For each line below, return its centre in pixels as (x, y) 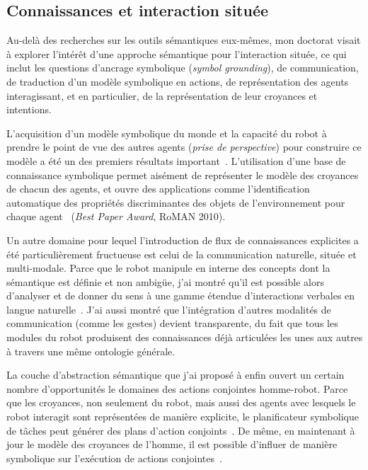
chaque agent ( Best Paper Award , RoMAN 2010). (116, 216)
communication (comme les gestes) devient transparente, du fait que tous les (172, 323)
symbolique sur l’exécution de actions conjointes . (114, 458)
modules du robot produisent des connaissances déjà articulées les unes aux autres (185, 337)
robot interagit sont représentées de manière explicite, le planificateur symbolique (183, 417)
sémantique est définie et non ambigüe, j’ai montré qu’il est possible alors (165, 281)
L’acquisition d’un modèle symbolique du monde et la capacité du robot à (167, 133)
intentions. (29, 109)
